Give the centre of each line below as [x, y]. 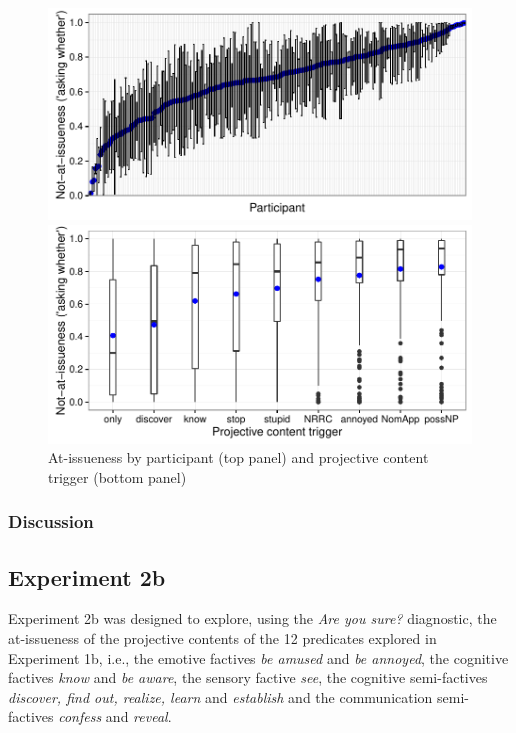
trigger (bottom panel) [117, 476]
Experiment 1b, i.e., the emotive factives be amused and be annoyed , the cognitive [258, 657]
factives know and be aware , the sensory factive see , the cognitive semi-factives [248, 677]
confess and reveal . [115, 716]
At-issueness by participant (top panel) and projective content [238, 457]
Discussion [51, 521]
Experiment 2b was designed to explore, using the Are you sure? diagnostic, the [252, 618]
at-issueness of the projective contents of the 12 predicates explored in [222, 638]
